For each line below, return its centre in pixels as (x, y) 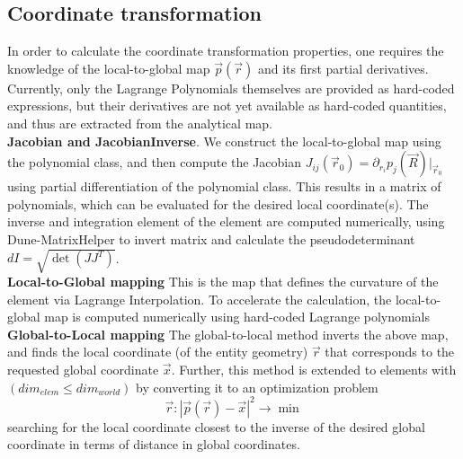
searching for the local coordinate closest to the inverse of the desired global (216, 426)
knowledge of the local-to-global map (109, 68)
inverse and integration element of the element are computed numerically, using (226, 221)
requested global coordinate (83, 370)
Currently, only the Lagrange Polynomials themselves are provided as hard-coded (231, 88)
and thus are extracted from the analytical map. (140, 123)
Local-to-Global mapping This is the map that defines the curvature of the (223, 282)
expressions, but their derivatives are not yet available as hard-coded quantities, (227, 106)
